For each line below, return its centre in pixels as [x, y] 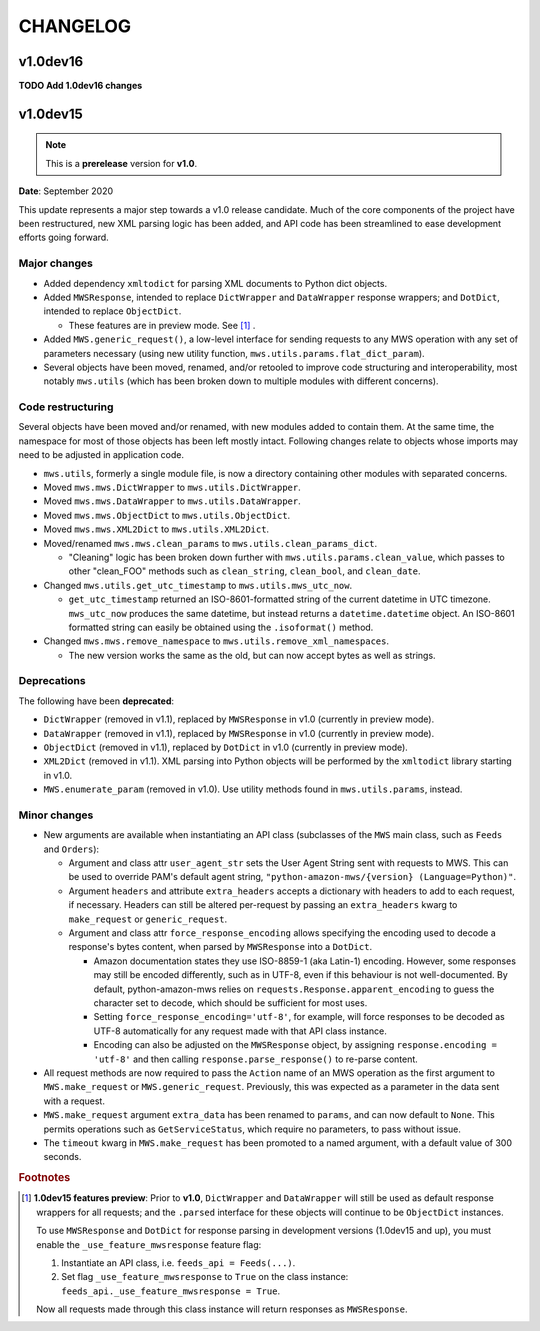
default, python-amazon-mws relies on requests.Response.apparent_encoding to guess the [294, 989]
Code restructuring [66, 407]
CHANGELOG [75, 26]
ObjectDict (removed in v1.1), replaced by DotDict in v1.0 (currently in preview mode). [226, 747]
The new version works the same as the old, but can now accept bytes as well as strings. [252, 655]
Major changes [56, 263]
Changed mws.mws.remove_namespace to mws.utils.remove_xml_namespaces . [216, 641]
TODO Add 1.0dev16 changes [80, 86]
